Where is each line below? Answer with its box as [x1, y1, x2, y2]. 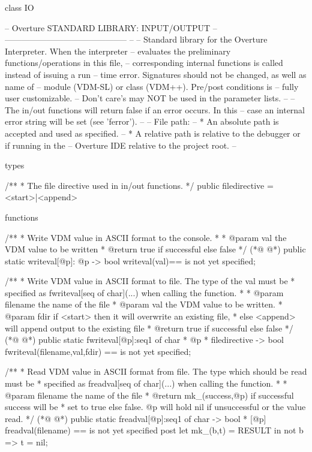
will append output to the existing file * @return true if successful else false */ [5, 321, 293, 334]
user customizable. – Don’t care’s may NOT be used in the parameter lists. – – [5, 92, 295, 104]
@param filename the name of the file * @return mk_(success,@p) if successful [5, 388, 294, 401]
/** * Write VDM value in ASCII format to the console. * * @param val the [5, 231, 287, 243]
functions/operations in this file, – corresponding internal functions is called [5, 56, 283, 69]
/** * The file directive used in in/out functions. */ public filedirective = [5, 179, 274, 191]
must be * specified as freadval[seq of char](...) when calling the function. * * [5, 377, 287, 390]
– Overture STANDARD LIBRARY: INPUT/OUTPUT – [5, 21, 217, 34]
